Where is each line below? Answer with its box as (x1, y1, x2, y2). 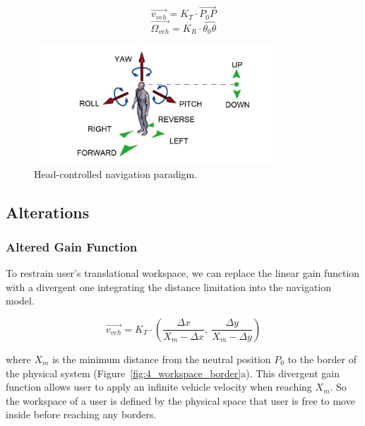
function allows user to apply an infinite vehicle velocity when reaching (6, 379, 312, 394)
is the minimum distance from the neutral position (52, 351, 271, 366)
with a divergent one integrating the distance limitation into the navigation (6, 279, 332, 294)
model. (6, 293, 35, 308)
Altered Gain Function (6, 237, 138, 255)
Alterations (6, 201, 90, 223)
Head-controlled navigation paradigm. (34, 166, 198, 181)
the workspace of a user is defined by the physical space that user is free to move (6, 393, 355, 408)
